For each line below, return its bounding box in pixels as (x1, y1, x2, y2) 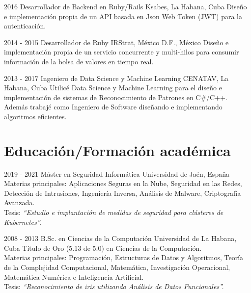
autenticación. (4, 21, 46, 31)
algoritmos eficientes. (4, 111, 67, 121)
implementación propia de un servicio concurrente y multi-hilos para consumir (4, 47, 239, 57)
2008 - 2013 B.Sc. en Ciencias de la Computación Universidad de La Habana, (4, 233, 237, 243)
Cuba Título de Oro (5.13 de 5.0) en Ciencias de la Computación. (4, 242, 202, 253)
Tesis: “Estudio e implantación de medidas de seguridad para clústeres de (4, 207, 223, 217)
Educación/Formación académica (4, 140, 231, 160)
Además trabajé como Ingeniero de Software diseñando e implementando (4, 102, 223, 112)
